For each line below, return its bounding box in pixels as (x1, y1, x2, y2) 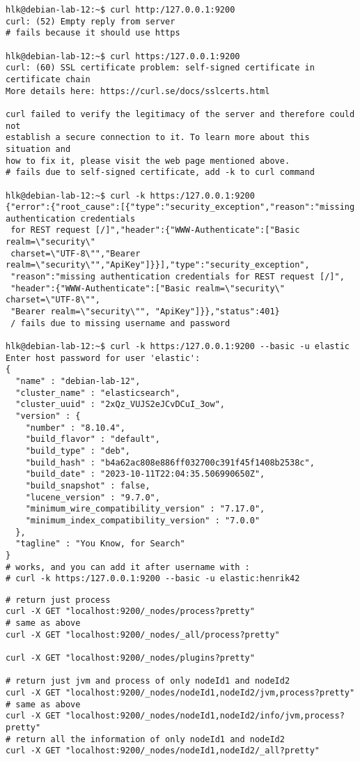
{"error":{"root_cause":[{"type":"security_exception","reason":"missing (6, 202, 355, 213)
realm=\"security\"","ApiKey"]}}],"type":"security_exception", (6, 260, 310, 270)
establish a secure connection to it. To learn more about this (6, 132, 310, 143)
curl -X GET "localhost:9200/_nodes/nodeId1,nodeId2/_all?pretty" (6, 746, 320, 756)
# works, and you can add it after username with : (6, 562, 250, 572)
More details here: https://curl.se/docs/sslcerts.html (6, 86, 270, 96)
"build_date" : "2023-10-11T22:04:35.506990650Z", (25, 469, 265, 479)
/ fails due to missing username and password (10, 318, 230, 328)
